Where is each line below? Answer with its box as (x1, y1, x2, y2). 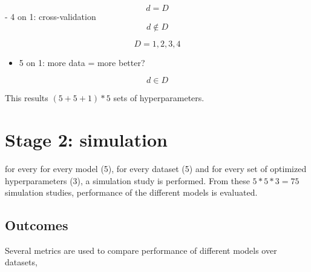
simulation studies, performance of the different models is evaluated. (5, 186, 258, 199)
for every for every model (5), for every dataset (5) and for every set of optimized (5, 162, 307, 174)
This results (5, 91, 48, 104)
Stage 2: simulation (5, 127, 168, 151)
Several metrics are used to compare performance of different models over (5, 244, 277, 256)
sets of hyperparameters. (113, 91, 205, 104)
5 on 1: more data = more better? (19, 56, 145, 68)
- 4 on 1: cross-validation (5, 10, 96, 22)
